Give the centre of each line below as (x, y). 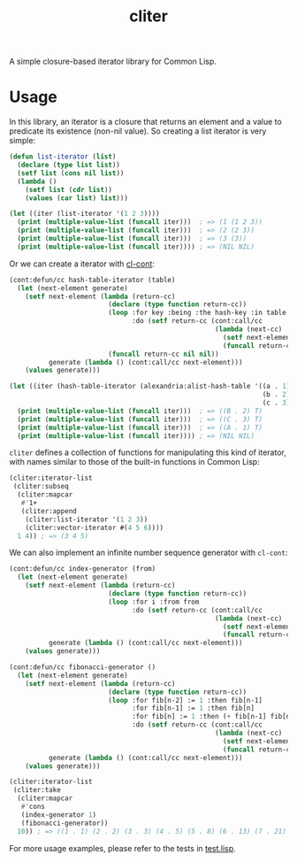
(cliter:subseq (41, 487)
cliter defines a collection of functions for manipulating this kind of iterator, (148, 452)
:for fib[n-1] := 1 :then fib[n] (193, 708)
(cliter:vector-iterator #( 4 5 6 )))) (95, 527)
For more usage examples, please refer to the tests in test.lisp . (122, 848)
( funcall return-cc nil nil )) (163, 354)
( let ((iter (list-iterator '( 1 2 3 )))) (85, 214)
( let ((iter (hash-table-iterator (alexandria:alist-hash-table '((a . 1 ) (150, 387)
